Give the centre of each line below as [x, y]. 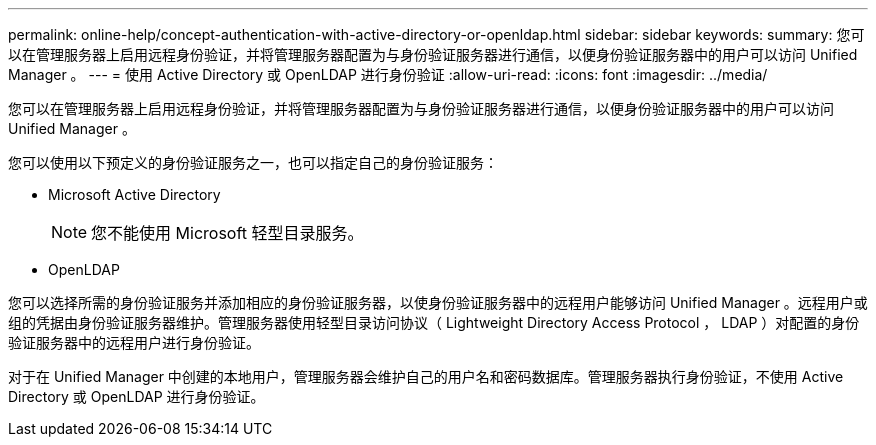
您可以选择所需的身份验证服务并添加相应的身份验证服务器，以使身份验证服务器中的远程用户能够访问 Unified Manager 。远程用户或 [438, 302]
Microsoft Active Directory [134, 194]
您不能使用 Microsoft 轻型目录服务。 [227, 233]
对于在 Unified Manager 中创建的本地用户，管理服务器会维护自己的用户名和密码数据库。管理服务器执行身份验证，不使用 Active [426, 376]
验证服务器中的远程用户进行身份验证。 [134, 342]
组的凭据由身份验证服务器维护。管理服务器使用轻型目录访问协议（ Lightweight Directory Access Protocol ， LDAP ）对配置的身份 [434, 322]
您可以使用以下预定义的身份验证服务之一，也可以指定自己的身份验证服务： [253, 162]
